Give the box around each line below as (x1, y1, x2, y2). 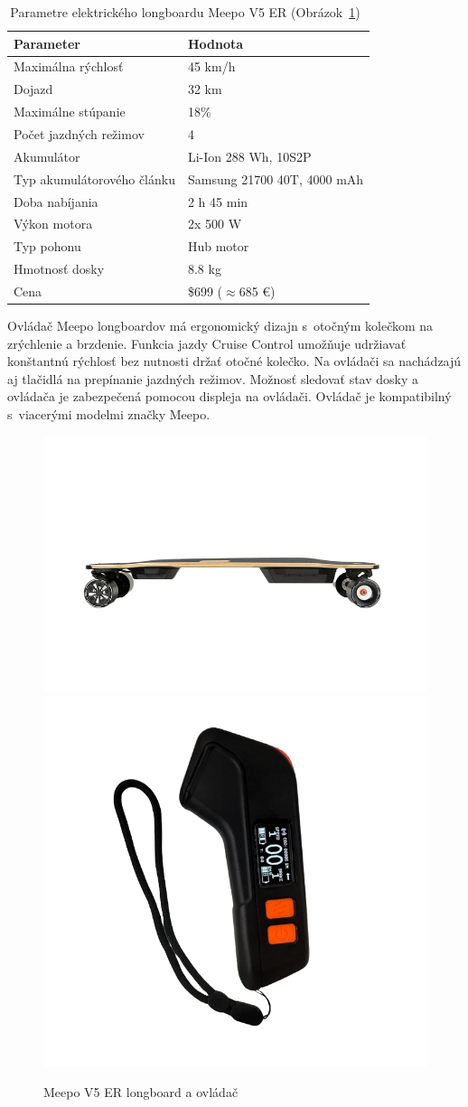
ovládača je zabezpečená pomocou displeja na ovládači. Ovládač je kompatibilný (7, 387, 452, 406)
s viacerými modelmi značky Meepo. (7, 404, 211, 423)
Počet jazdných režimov (14, 124, 145, 143)
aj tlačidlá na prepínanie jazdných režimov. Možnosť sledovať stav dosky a (7, 369, 418, 388)
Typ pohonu (14, 237, 81, 256)
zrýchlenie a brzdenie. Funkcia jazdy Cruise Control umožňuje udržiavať (7, 333, 407, 352)
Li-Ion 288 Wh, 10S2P (187, 146, 312, 165)
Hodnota (187, 33, 244, 52)
